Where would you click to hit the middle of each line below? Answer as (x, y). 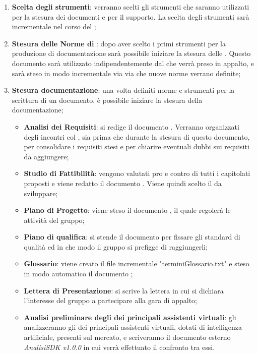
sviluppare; (41, 193)
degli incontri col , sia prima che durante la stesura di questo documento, (137, 136)
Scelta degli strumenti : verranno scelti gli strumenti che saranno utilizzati (131, 7)
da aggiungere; (46, 156)
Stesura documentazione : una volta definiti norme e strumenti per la (123, 90)
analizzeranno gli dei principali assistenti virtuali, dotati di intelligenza (133, 327)
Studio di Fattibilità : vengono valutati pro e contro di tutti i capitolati (137, 173)
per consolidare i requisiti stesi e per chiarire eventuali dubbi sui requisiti (137, 146)
